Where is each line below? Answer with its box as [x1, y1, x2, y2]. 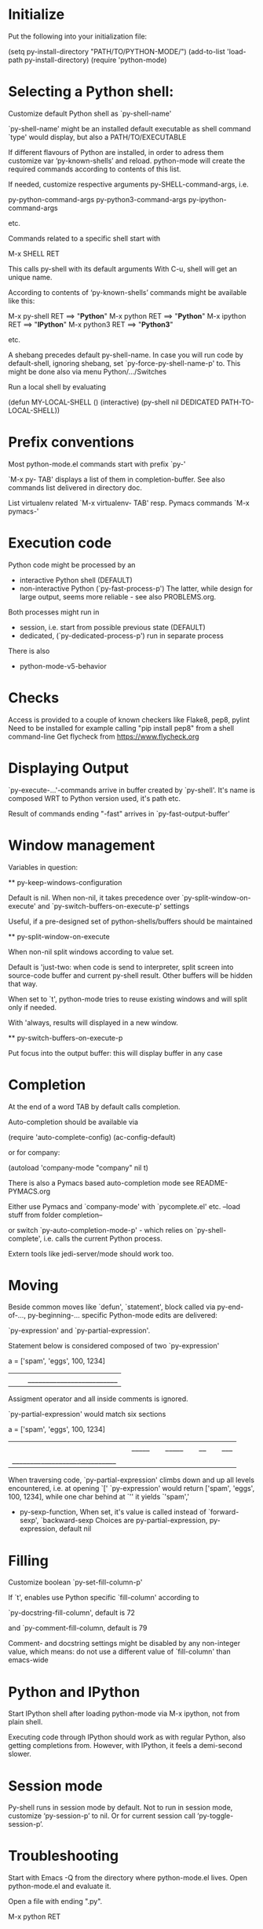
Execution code [8, 534, 112, 551]
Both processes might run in [8, 607, 100, 617]
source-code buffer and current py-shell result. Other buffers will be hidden [8, 970, 253, 980]
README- [195, 1178, 228, 1187]
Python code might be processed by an [8, 560, 136, 570]
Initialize [8, 6, 65, 24]
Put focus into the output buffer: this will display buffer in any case [8, 1048, 223, 1057]
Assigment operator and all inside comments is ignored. [8, 1394, 188, 1403]
